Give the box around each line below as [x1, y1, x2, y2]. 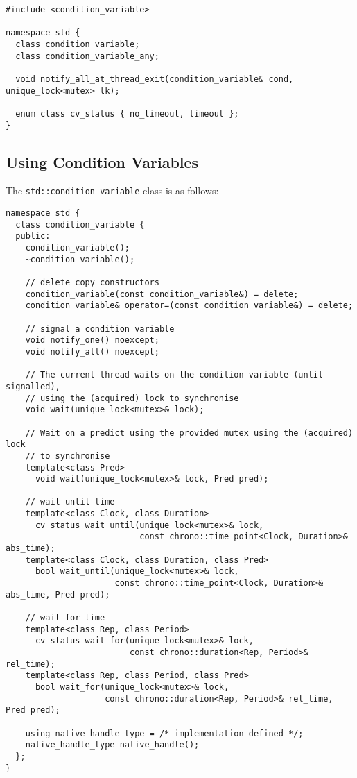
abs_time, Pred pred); [6, 589, 110, 600]
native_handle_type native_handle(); [25, 740, 200, 750]
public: [15, 231, 51, 242]
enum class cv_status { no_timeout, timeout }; [15, 108, 239, 119]
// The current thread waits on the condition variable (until [25, 370, 324, 380]
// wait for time [25, 613, 105, 623]
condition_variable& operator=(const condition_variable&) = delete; [25, 301, 354, 311]
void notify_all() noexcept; [25, 346, 159, 357]
